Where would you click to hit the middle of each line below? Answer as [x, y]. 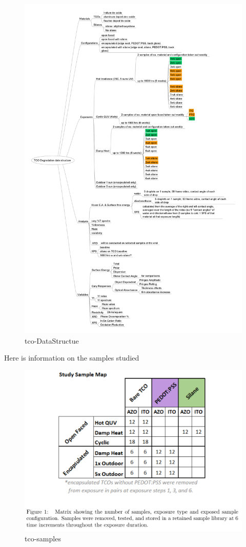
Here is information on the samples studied [72, 358]
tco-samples [43, 539]
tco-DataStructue [52, 340]
